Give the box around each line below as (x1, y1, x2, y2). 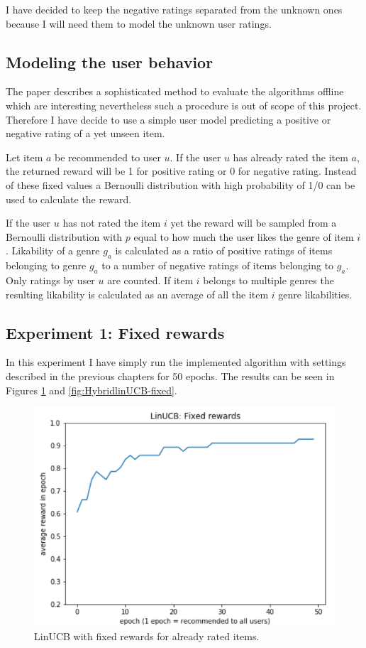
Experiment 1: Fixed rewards (6, 321, 225, 343)
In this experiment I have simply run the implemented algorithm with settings (6, 355, 346, 369)
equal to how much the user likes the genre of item (133, 229, 354, 244)
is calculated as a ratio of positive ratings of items (115, 243, 333, 258)
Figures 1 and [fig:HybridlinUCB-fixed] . (6, 382, 177, 397)
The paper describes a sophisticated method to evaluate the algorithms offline (6, 84, 344, 99)
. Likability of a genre (6, 243, 100, 258)
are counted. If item (107, 272, 194, 287)
